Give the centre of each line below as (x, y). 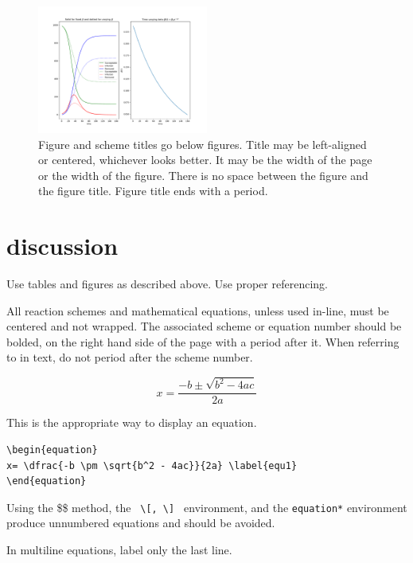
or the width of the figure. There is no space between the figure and (203, 175)
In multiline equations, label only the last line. (119, 550)
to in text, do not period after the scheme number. (130, 357)
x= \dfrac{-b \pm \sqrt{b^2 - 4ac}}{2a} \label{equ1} (152, 465)
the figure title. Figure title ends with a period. (153, 191)
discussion (62, 246)
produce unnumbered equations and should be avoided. (141, 523)
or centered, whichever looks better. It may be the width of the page (205, 160)
